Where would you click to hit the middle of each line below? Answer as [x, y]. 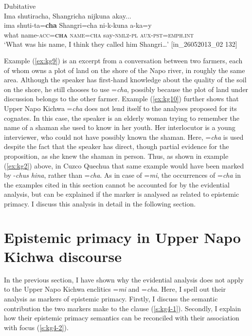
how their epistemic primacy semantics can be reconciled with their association [122, 318]
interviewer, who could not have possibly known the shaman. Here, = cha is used [124, 137]
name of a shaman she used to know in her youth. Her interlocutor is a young [120, 127]
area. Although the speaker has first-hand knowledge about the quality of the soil [125, 80]
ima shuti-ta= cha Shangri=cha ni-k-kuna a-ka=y [78, 25]
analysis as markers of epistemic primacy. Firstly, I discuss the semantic [111, 298]
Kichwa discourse [63, 256]
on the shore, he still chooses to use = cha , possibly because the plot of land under [126, 89]
